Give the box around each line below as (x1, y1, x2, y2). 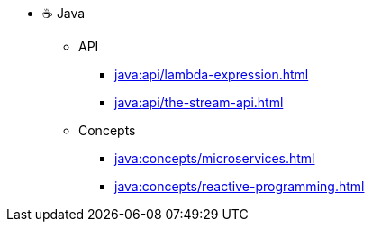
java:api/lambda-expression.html (114, 67, 309, 82)
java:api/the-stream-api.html (114, 95, 284, 110)
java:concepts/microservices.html (114, 151, 315, 166)
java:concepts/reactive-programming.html (114, 179, 365, 194)
